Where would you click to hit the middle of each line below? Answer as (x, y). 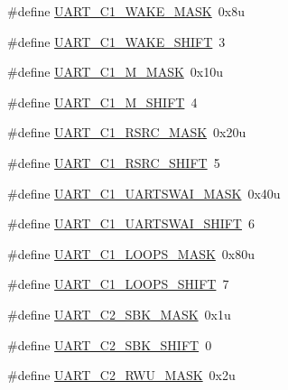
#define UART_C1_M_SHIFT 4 (102, 102)
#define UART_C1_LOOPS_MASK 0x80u (131, 253)
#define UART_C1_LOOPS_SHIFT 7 (118, 284)
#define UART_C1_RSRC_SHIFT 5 (114, 162)
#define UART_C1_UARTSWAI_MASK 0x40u (144, 193)
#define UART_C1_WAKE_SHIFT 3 (116, 41)
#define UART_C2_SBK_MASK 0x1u (119, 314)
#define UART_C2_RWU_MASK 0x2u (121, 375)
